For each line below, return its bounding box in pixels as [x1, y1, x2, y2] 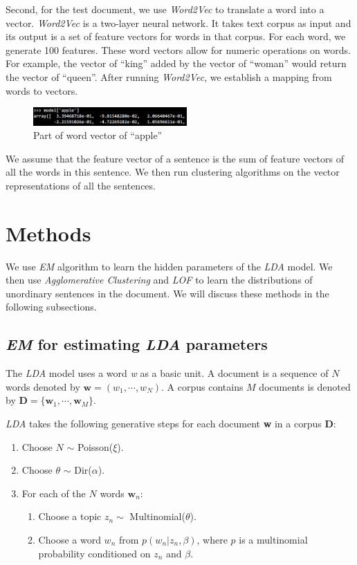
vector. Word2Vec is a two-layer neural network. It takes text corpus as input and [6, 15, 351, 30]
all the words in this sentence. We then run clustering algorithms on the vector [6, 165, 340, 179]
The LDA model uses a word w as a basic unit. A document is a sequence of [6, 366, 329, 380]
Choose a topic [38, 509, 102, 524]
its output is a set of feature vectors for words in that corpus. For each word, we [6, 29, 346, 44]
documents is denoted [259, 379, 351, 393]
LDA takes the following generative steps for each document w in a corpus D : [6, 416, 336, 431]
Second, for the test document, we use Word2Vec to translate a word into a [6, 2, 324, 16]
